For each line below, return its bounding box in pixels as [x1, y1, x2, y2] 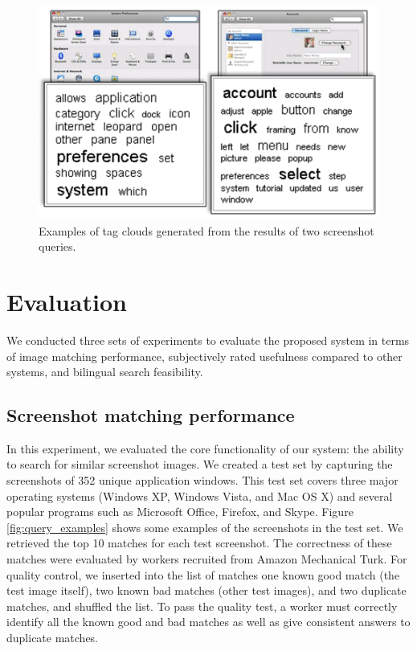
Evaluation [6, 285, 127, 317]
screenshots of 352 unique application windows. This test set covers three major [6, 472, 399, 489]
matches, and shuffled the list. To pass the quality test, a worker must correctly [6, 597, 398, 614]
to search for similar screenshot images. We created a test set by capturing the [6, 456, 393, 473]
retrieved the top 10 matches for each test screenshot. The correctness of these [6, 534, 392, 551]
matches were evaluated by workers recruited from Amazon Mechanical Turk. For [6, 551, 407, 567]
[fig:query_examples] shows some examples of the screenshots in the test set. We [6, 518, 403, 535]
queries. [39, 238, 76, 255]
